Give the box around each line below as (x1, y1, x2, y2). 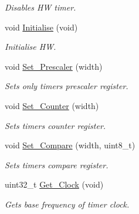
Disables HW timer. (5, 1, 76, 13)
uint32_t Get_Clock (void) (5, 178, 104, 191)
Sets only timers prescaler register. (5, 80, 128, 92)
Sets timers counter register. (5, 119, 106, 131)
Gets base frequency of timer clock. (5, 198, 130, 210)
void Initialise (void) (5, 21, 78, 33)
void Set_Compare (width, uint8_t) (5, 139, 135, 151)
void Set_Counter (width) (5, 99, 99, 111)
